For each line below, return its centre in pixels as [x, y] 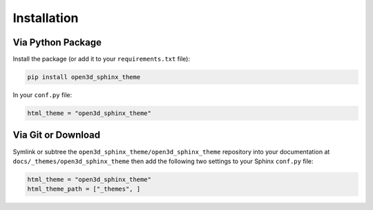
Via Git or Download [56, 135]
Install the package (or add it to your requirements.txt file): [101, 59]
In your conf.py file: [42, 95]
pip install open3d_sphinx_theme [84, 77]
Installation [46, 18]
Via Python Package [57, 42]
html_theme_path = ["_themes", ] [84, 189]
